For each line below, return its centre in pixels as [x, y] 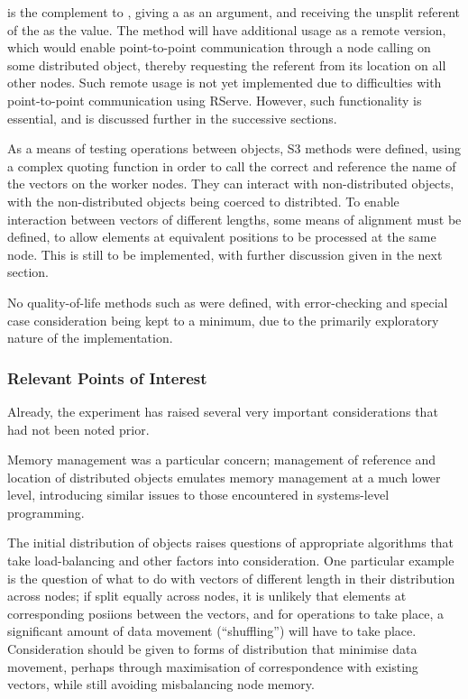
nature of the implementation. [90, 338]
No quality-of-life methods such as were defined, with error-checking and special [228, 302]
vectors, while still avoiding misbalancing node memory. [161, 684]
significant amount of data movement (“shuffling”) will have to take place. [212, 631]
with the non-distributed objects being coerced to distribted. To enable [203, 201]
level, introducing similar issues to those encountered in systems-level [198, 495]
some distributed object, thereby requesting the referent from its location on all [227, 64]
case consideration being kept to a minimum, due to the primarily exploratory [223, 320]
